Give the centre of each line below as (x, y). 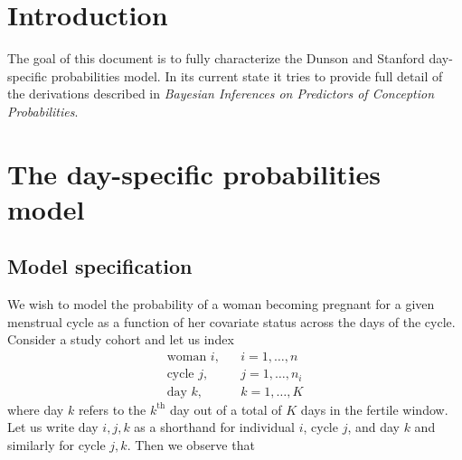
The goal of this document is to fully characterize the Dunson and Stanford (216, 58)
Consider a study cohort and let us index (121, 339)
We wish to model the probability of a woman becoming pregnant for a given (221, 304)
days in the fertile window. (374, 409)
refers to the (112, 409)
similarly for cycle (57, 444)
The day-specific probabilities (194, 173)
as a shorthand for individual (214, 427)
